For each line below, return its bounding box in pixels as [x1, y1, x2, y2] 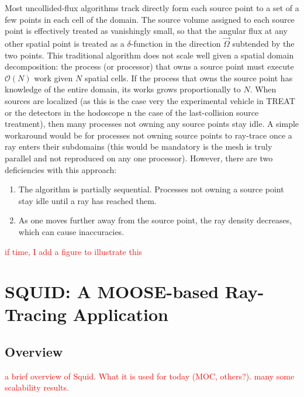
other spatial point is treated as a [5, 37, 125, 49]
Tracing [5, 302, 67, 326]
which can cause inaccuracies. [18, 225, 125, 237]
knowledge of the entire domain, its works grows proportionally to [5, 83, 241, 95]
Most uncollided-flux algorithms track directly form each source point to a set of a [5, 2, 299, 13]
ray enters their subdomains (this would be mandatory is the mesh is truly [5, 140, 272, 153]
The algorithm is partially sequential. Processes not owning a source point [18, 183, 284, 195]
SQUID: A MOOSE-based [5, 279, 219, 303]
